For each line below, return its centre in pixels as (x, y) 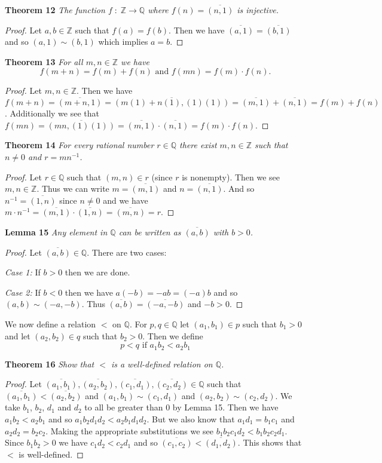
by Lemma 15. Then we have (225, 407)
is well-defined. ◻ (51, 454)
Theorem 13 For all (44, 61)
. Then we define (173, 335)
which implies (123, 42)
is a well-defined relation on (162, 364)
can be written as (150, 231)
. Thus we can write (73, 188)
